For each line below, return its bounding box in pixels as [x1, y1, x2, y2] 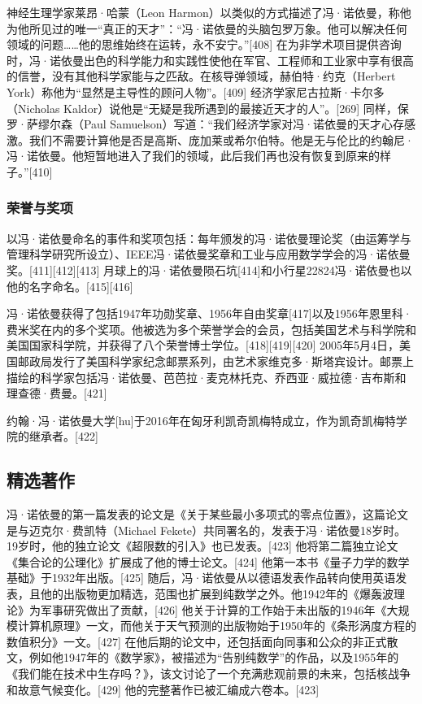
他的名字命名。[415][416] [7, 277, 133, 294]
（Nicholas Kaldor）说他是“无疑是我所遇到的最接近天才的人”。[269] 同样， [7, 99, 398, 116]
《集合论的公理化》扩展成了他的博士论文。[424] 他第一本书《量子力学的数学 [7, 553, 410, 570]
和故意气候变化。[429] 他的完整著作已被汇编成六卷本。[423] [7, 680, 320, 697]
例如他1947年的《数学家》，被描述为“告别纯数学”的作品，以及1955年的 [28, 649, 399, 666]
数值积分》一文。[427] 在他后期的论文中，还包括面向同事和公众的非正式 [7, 632, 387, 650]
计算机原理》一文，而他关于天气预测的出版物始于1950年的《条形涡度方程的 [17, 617, 416, 634]
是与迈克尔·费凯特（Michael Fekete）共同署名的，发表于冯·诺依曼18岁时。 [7, 521, 406, 538]
